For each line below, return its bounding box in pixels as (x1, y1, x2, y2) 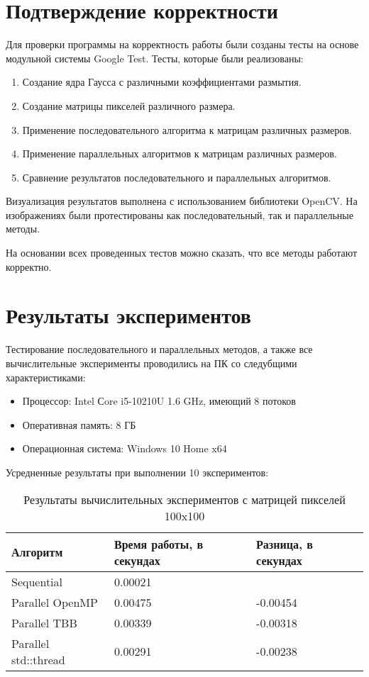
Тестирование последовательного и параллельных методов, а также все (6, 342, 313, 357)
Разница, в (256, 535, 313, 552)
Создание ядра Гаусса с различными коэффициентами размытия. (22, 74, 302, 89)
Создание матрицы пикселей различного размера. (22, 98, 236, 113)
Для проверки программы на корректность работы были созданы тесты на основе (6, 37, 359, 52)
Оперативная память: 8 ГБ (22, 417, 136, 432)
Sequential (11, 573, 63, 590)
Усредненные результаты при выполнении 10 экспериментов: (6, 464, 269, 479)
